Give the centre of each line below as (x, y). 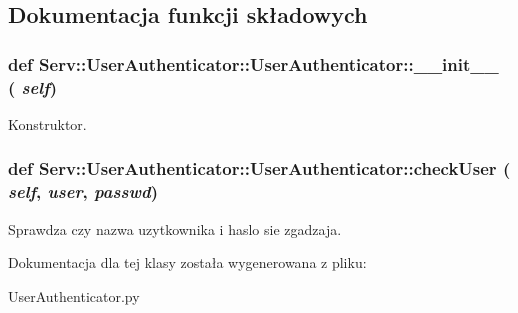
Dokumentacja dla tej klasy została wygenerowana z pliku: (187, 262)
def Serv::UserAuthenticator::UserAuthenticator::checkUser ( (259, 168)
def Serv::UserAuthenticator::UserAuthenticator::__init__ (253, 63)
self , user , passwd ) (83, 191)
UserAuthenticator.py (74, 295)
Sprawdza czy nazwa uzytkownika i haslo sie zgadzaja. (175, 228)
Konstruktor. (47, 123)
